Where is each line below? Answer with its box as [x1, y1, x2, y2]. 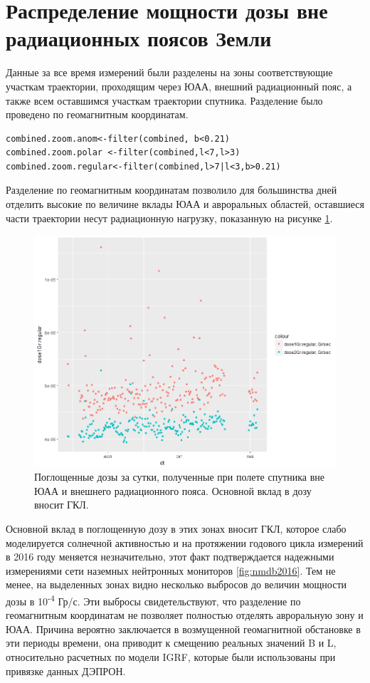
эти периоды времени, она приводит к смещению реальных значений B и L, [6, 635, 337, 650]
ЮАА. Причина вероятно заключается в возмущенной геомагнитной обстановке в [6, 621, 361, 636]
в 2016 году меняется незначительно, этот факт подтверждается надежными [6, 549, 334, 564]
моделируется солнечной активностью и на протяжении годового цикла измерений [6, 535, 364, 550]
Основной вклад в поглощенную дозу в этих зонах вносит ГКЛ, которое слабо [6, 521, 347, 536]
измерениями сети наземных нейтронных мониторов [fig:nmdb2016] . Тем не [6, 563, 336, 578]
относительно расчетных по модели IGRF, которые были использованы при [6, 649, 336, 664]
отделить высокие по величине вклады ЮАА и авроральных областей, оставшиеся [6, 197, 364, 212]
